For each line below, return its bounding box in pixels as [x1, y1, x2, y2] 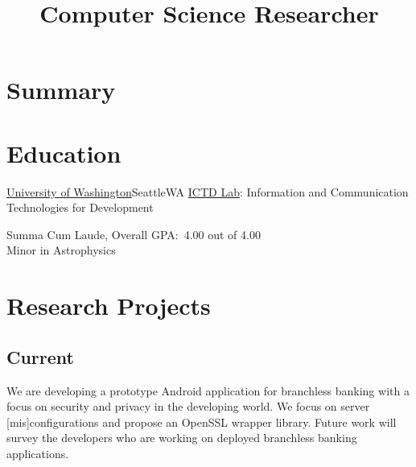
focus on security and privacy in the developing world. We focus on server [6, 398, 370, 415]
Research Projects [6, 289, 211, 322]
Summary [6, 73, 116, 106]
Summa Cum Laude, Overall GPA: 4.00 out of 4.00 [6, 225, 261, 242]
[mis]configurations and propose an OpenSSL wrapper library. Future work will [6, 413, 397, 430]
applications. [6, 445, 69, 462]
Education [6, 136, 122, 169]
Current [6, 344, 74, 369]
